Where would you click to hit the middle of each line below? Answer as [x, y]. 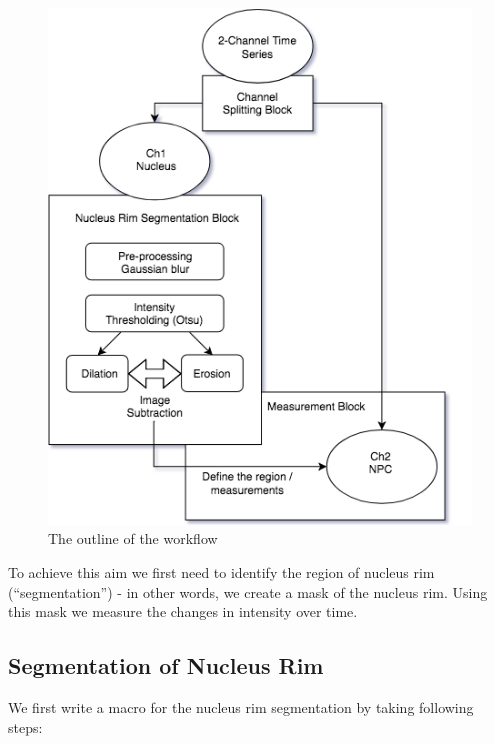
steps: [25, 726]
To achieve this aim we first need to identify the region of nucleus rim [221, 571]
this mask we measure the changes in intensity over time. [183, 611]
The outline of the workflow [133, 538]
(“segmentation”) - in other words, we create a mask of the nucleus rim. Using [248, 591]
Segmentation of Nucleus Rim [166, 665]
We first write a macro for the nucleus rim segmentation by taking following [241, 706]
